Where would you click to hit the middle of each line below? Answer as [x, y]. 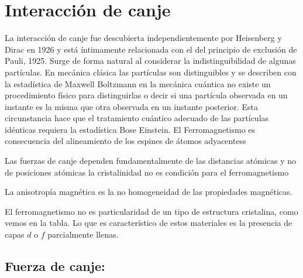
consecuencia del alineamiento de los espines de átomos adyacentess [125, 141]
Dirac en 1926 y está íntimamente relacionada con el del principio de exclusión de [151, 49]
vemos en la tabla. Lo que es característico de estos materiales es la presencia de [149, 223]
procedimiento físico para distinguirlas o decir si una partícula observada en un [146, 95]
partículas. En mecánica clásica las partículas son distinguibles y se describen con [151, 72]
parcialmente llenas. [83, 234]
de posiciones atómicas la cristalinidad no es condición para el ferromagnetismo [147, 172]
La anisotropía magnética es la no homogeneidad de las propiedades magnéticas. [149, 192]
